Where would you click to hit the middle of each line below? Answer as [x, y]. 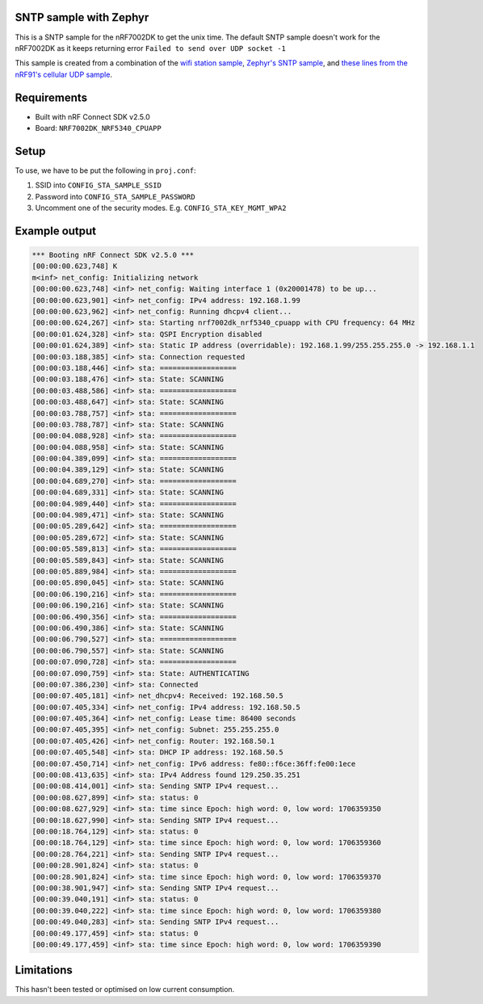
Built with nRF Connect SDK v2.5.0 [93, 116]
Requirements [51, 97]
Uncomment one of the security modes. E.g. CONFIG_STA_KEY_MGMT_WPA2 [161, 208]
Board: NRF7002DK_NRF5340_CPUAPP [98, 128]
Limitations [44, 970]
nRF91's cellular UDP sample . [64, 74]
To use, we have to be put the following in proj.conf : [106, 170]
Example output [56, 231]
